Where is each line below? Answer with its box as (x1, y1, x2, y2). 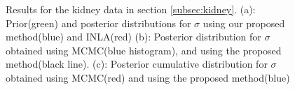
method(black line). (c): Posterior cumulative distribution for (6, 57, 268, 71)
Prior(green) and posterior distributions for (6, 15, 191, 30)
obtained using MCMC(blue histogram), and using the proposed (6, 43, 282, 57)
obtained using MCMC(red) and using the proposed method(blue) (6, 70, 290, 84)
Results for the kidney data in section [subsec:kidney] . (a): (6, 2, 256, 16)
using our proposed (203, 15, 285, 30)
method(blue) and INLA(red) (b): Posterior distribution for (6, 29, 261, 44)
